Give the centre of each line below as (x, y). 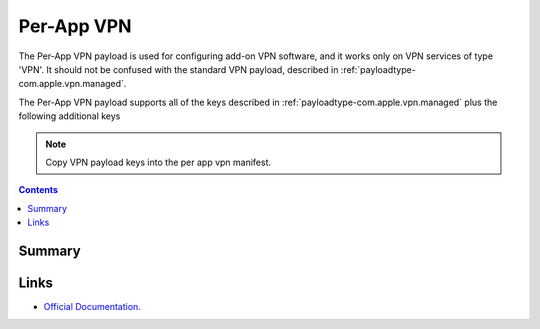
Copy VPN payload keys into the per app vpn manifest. (158, 162)
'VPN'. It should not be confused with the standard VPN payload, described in (178, 69)
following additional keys (69, 116)
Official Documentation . (92, 306)
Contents (38, 190)
